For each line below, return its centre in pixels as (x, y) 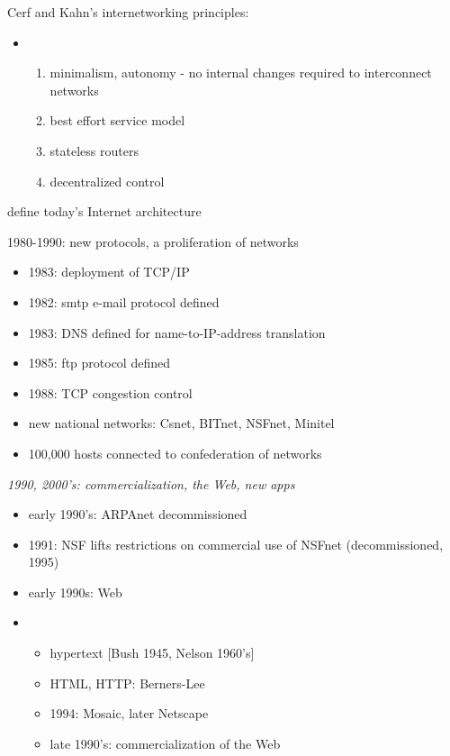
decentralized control (107, 181)
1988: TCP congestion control (110, 392)
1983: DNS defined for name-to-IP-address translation (177, 332)
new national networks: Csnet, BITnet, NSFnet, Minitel (181, 423)
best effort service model (117, 120)
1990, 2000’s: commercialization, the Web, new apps (151, 483)
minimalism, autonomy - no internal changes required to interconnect (241, 73)
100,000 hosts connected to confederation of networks (175, 453)
